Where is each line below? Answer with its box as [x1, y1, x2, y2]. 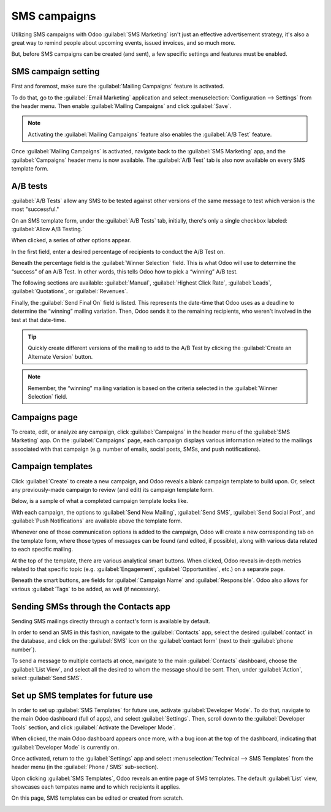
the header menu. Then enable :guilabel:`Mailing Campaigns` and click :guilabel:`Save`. [11, 102, 232, 110]
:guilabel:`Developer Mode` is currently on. [11, 743, 120, 751]
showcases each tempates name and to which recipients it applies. [11, 783, 181, 791]
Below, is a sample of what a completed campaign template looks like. [11, 497, 188, 505]
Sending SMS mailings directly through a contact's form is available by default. [11, 617, 211, 625]
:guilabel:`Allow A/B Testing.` [11, 226, 85, 233]
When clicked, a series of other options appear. [11, 237, 131, 244]
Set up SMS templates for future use [11, 690, 153, 700]
